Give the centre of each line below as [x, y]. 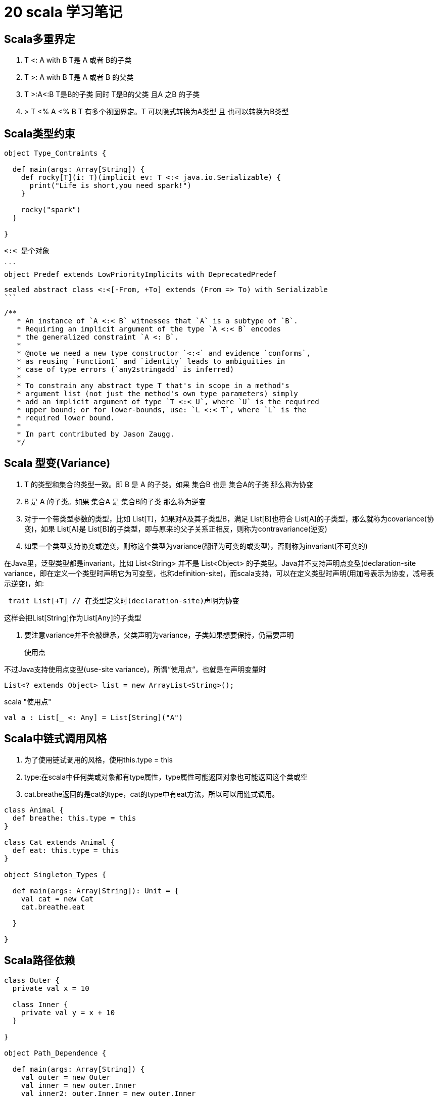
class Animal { [34, 810]
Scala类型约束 [40, 133]
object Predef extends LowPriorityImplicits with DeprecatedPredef [140, 275]
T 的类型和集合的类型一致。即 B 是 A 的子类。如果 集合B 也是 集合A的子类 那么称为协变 [169, 484]
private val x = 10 [51, 988]
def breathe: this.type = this [74, 818]
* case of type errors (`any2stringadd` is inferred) [126, 370]
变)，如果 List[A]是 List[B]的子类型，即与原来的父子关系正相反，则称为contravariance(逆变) [176, 529]
